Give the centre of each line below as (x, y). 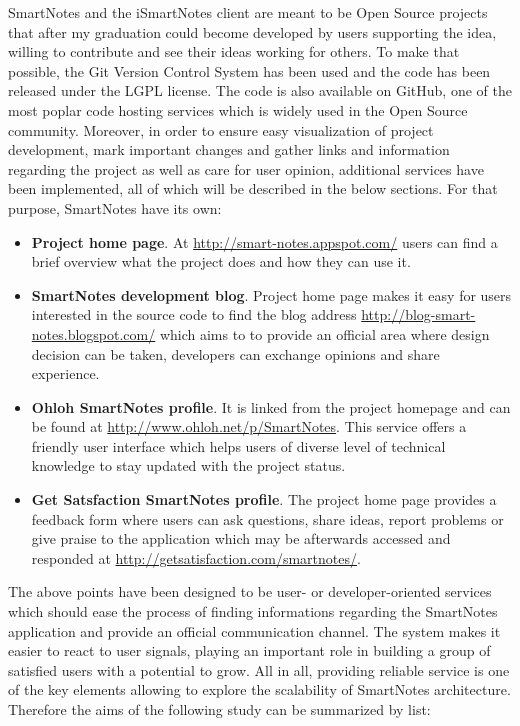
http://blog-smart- (418, 314)
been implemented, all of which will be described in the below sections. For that (253, 188)
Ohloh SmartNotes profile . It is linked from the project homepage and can (271, 406)
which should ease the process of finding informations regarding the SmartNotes (253, 611)
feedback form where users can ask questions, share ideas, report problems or (267, 518)
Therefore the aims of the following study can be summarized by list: (219, 709)
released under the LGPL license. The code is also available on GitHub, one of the (260, 90)
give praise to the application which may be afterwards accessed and (241, 538)
